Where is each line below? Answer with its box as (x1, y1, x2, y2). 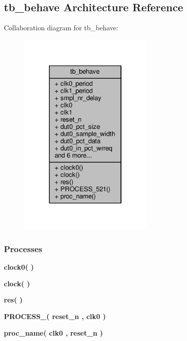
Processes (4, 242, 42, 255)
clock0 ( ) (4, 262, 34, 272)
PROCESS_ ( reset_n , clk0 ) (4, 311, 106, 321)
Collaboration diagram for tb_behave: (4, 22, 118, 33)
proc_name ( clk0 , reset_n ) (4, 327, 103, 338)
